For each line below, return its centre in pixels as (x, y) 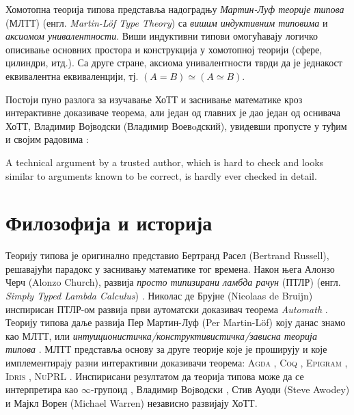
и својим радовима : (47, 139)
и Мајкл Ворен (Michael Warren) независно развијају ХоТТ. (132, 402)
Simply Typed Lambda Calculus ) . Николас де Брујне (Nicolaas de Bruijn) (159, 296)
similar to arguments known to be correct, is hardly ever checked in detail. (161, 175)
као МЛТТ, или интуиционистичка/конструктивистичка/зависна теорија (161, 335)
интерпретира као (42, 389)
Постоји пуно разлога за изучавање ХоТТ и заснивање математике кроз (154, 99)
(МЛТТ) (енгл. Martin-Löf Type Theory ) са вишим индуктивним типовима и (167, 22)
